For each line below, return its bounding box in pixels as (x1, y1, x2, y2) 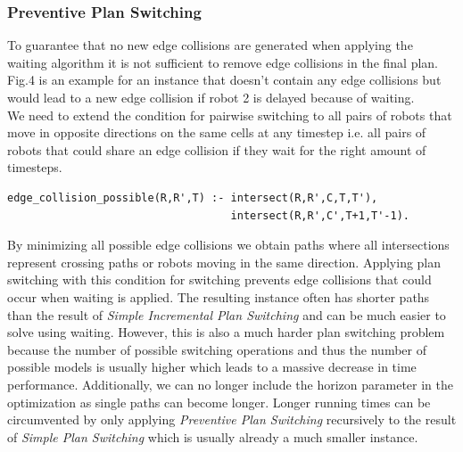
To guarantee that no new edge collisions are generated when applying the (7, 36, 413, 54)
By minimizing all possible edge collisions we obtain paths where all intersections (7, 235, 450, 254)
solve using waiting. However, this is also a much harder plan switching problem (7, 323, 445, 341)
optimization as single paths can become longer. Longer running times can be (7, 392, 431, 411)
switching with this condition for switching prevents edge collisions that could (7, 270, 432, 289)
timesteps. (7, 158, 62, 177)
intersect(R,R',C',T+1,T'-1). (230, 209, 410, 222)
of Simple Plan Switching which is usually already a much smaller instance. (7, 427, 418, 446)
